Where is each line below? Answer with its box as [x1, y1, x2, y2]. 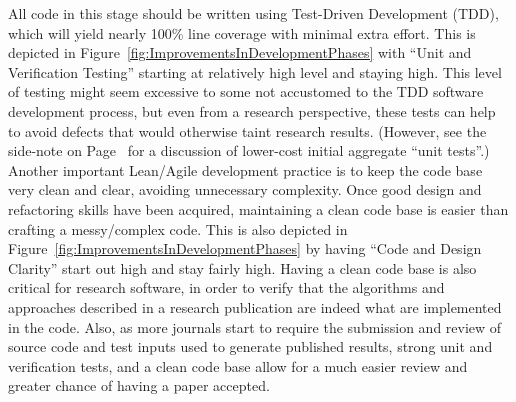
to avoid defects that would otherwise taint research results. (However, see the [8, 120, 487, 141]
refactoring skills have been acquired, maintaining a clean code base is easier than [8, 198, 509, 219]
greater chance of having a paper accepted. [8, 375, 270, 396]
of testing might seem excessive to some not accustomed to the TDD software [8, 81, 484, 102]
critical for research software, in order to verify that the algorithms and [8, 277, 445, 298]
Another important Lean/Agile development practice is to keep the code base [8, 159, 483, 180]
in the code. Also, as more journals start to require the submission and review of [8, 316, 502, 337]
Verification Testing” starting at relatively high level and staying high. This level [8, 61, 502, 82]
